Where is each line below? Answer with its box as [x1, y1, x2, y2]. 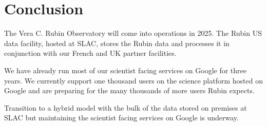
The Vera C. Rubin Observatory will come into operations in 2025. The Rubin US [4, 28, 262, 38]
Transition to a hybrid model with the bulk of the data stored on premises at [4, 102, 247, 113]
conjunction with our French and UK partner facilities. [4, 48, 177, 58]
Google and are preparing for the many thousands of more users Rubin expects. [4, 85, 255, 96]
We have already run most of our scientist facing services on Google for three [4, 65, 247, 75]
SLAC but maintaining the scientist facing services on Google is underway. [4, 112, 239, 123]
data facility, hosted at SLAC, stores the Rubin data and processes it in [4, 37, 230, 48]
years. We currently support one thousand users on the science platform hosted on [4, 75, 263, 86]
